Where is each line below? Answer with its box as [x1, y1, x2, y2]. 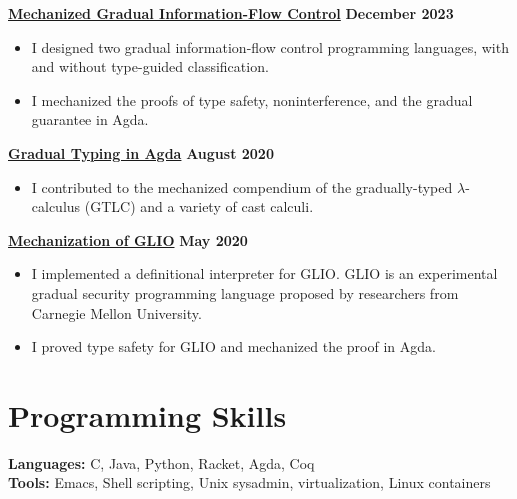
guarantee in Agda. [31, 109, 149, 130]
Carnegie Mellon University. [31, 302, 202, 323]
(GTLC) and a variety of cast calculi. [84, 196, 314, 217]
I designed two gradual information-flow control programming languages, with [31, 36, 509, 57]
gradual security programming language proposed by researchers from [31, 282, 459, 303]
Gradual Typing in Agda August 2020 [8, 142, 274, 163]
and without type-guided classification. [31, 56, 269, 77]
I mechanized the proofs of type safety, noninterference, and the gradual [31, 89, 473, 110]
